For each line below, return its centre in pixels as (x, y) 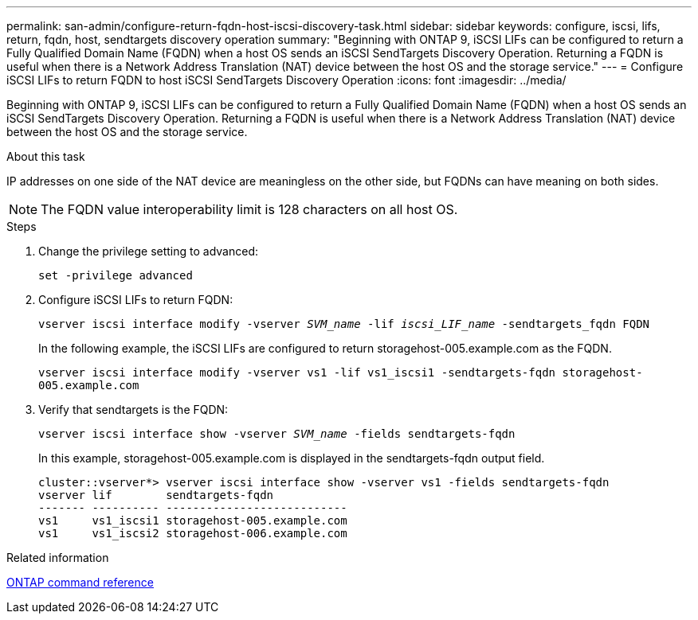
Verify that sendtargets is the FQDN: (133, 409)
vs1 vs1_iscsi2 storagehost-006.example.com (193, 533)
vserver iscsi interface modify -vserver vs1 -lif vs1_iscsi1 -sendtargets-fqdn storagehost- (341, 372)
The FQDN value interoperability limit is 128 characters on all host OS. (249, 209)
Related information (58, 558)
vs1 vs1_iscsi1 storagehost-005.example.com (193, 521)
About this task (46, 156)
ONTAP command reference (80, 582)
